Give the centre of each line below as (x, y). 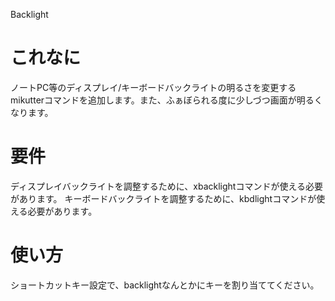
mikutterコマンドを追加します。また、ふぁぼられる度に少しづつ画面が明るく (166, 100)
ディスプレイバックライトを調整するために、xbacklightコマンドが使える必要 (167, 186)
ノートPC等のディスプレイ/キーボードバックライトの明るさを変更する (153, 87)
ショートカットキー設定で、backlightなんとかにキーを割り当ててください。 (165, 285)
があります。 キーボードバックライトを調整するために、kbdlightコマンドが (163, 198)
